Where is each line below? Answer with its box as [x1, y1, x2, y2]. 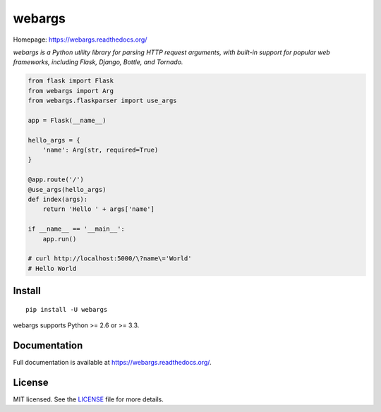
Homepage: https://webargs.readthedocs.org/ [13, 35, 147, 44]
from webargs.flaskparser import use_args [28, 97, 177, 105]
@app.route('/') [28, 176, 85, 183]
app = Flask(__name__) [28, 116, 107, 124]
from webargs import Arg [28, 87, 114, 95]
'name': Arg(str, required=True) [42, 146, 159, 154]
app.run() [42, 235, 77, 243]
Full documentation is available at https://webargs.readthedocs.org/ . [13, 358, 212, 367]
